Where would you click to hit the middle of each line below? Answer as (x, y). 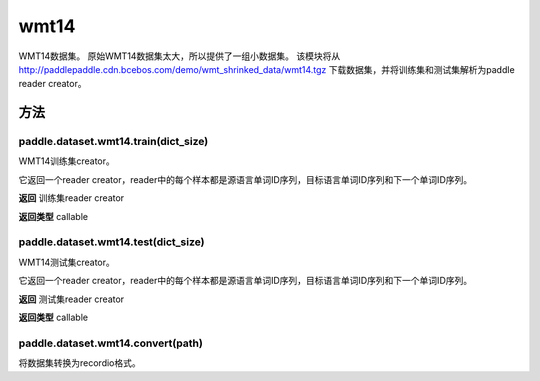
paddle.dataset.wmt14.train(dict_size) (113, 142)
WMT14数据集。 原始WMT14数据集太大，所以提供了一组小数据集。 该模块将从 (179, 56)
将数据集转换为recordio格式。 (79, 363)
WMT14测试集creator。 (66, 262)
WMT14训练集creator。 (66, 161)
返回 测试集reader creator (71, 299)
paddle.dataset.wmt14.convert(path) (111, 343)
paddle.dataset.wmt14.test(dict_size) (111, 242)
